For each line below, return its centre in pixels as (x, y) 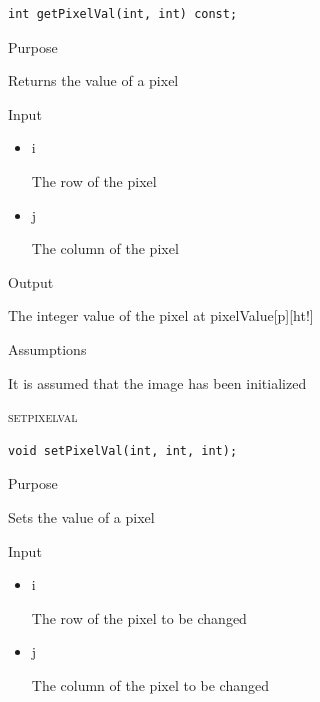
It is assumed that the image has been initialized (157, 382)
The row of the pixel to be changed (139, 617)
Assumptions (47, 348)
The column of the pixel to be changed (150, 684)
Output (31, 281)
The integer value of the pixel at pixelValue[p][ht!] (161, 315)
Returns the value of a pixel (93, 80)
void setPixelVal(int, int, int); (123, 450)
